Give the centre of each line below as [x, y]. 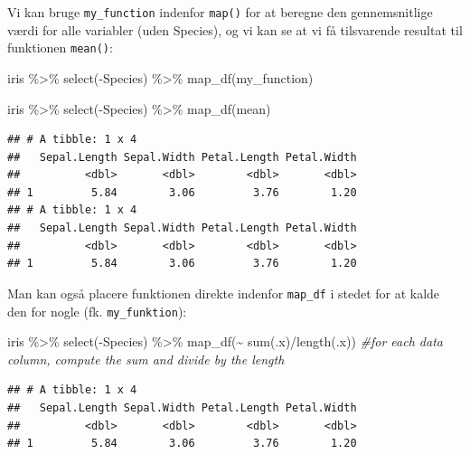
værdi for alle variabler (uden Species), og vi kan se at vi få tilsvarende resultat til [235, 29]
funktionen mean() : [60, 47]
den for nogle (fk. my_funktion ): [97, 311]
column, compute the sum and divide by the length [146, 359]
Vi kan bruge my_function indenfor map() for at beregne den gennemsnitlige [220, 12]
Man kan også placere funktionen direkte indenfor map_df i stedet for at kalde [224, 293]
